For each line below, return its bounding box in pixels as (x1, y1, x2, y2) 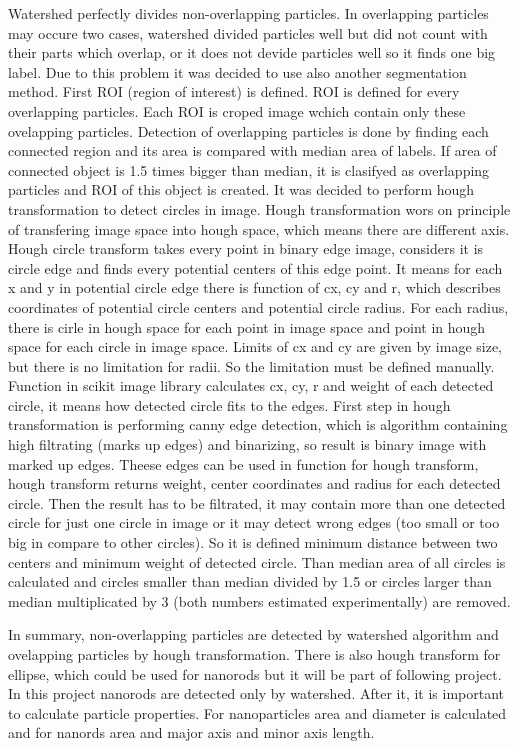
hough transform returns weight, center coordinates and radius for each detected (8, 473, 501, 494)
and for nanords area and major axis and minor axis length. (8, 722, 375, 743)
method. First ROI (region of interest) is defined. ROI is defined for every (8, 81, 460, 102)
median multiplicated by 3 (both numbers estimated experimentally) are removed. (8, 590, 511, 611)
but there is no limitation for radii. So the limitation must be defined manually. (8, 355, 495, 376)
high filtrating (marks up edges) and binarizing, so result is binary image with (8, 434, 487, 455)
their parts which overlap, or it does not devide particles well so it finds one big (8, 42, 496, 63)
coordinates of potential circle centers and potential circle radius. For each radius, (8, 296, 509, 317)
